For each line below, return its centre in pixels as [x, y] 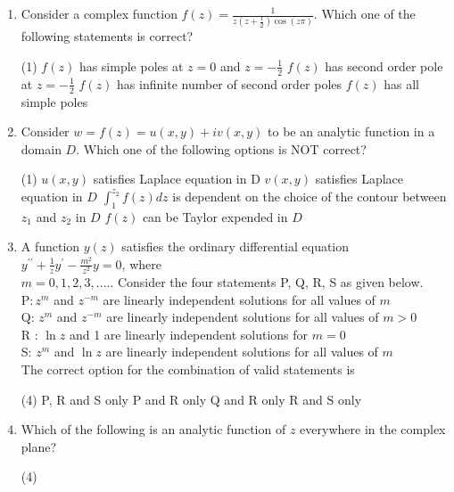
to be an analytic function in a [351, 131]
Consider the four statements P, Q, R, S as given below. [270, 282]
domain [41, 148]
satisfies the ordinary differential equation [235, 246]
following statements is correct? [107, 36]
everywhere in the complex [373, 429]
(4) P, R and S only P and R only [114, 399]
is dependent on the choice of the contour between [310, 196]
